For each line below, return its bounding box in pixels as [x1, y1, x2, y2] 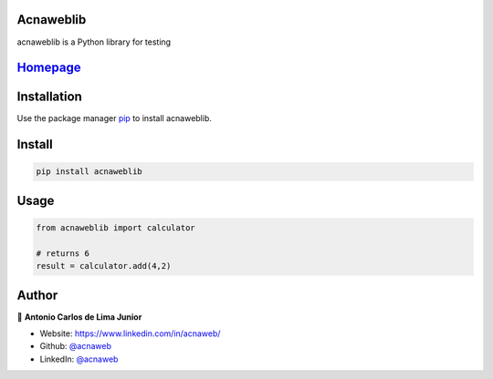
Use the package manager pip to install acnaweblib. [16, 113, 212, 124]
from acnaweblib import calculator [36, 223, 195, 233]
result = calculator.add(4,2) [36, 261, 172, 271]
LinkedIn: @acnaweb [39, 353, 119, 364]
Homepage [16, 60, 81, 76]
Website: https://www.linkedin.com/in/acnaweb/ [39, 328, 221, 339]
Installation [16, 89, 82, 105]
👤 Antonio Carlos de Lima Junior [16, 311, 142, 323]
